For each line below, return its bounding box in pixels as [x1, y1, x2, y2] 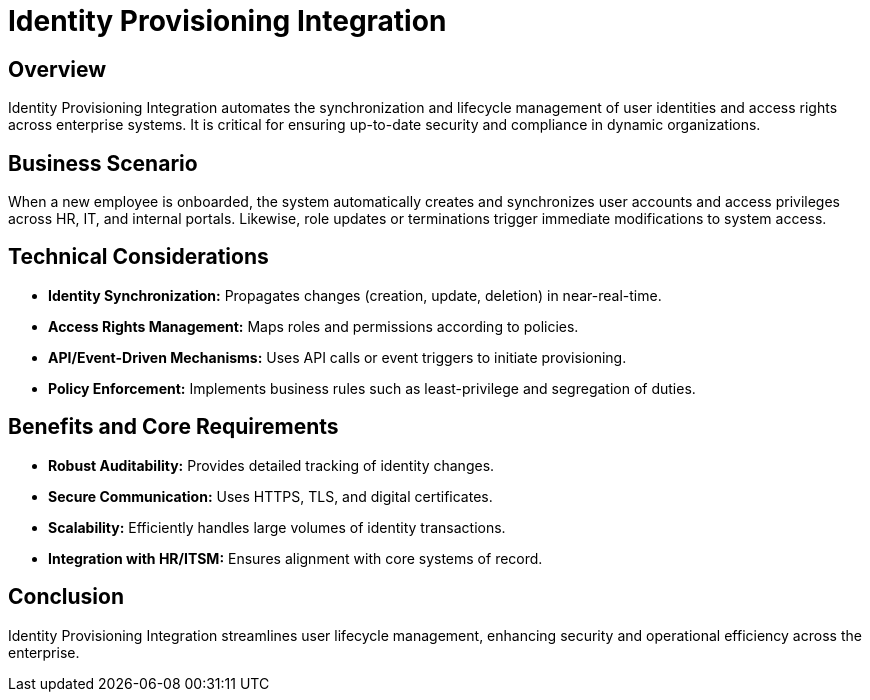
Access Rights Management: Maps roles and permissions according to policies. [48, 317, 579, 335]
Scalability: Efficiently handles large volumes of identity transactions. [48, 518, 506, 536]
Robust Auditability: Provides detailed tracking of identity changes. [48, 456, 495, 474]
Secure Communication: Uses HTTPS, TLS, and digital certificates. [48, 487, 493, 505]
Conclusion [8, 584, 125, 610]
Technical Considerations [8, 244, 269, 270]
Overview [8, 56, 107, 82]
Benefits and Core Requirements [8, 414, 339, 440]
